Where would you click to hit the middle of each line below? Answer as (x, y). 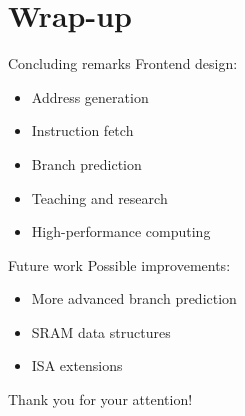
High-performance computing (121, 231)
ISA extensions (77, 365)
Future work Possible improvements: (119, 264)
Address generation (90, 96)
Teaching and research (99, 197)
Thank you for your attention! (100, 399)
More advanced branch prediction (134, 298)
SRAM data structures (101, 331)
